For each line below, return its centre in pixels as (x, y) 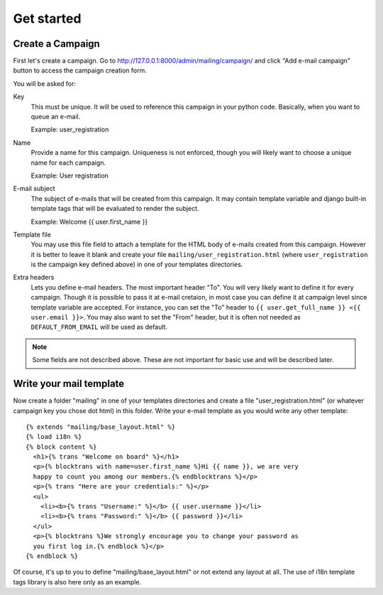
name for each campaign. (68, 163)
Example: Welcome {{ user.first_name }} (89, 222)
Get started (47, 18)
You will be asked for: (45, 83)
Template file (32, 234)
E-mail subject (34, 189)
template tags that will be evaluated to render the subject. (115, 209)
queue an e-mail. (56, 116)
